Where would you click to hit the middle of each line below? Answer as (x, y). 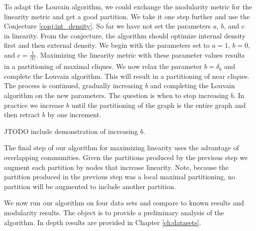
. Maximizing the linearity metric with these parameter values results (141, 54)
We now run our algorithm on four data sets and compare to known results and (124, 203)
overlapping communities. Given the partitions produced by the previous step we (126, 157)
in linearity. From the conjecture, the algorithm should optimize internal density (125, 35)
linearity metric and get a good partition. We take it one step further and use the (127, 16)
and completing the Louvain (193, 85)
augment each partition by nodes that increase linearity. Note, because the (116, 167)
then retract (22, 115)
